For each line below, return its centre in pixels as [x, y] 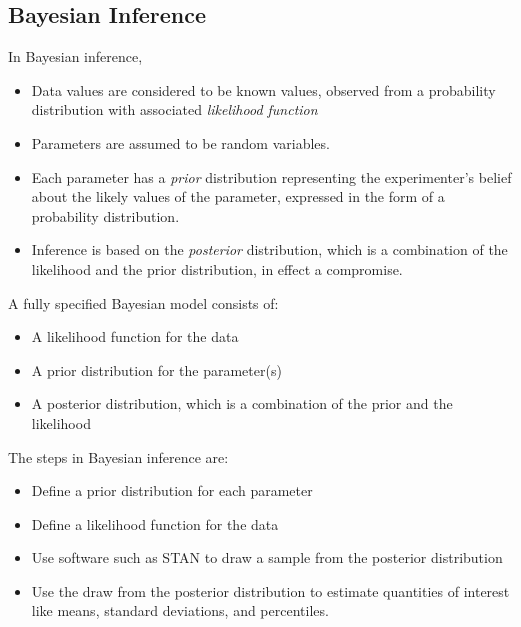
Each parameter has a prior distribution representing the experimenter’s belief [271, 176]
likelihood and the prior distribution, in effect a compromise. [217, 268]
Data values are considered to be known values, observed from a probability [263, 89]
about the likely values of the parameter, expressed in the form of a [238, 196]
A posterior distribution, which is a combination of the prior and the [242, 403]
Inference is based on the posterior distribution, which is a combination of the [269, 249]
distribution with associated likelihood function [174, 109]
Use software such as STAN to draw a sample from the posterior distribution [267, 557]
